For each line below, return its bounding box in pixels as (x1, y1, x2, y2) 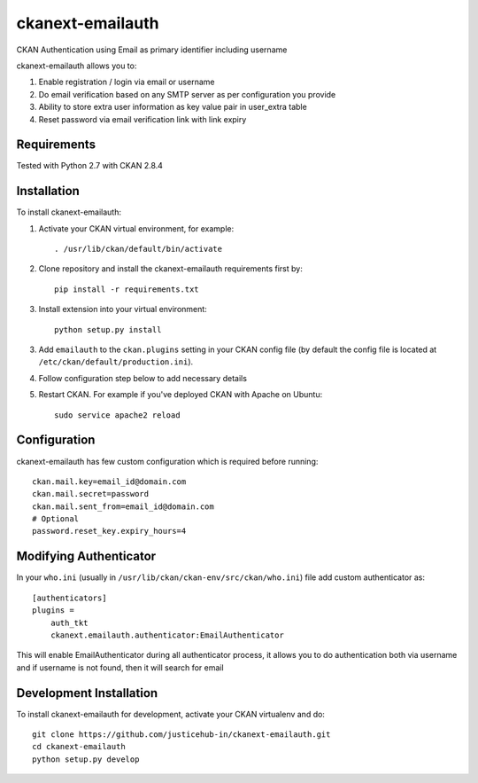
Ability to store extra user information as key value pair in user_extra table (38, 102, 307, 113)
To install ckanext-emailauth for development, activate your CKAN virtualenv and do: (16, 709, 325, 719)
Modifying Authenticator (16, 549, 157, 564)
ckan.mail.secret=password (32, 489, 150, 499)
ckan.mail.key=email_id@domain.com (32, 476, 187, 487)
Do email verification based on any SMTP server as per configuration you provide (38, 89, 336, 99)
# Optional (32, 514, 80, 524)
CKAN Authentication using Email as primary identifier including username (16, 44, 288, 55)
